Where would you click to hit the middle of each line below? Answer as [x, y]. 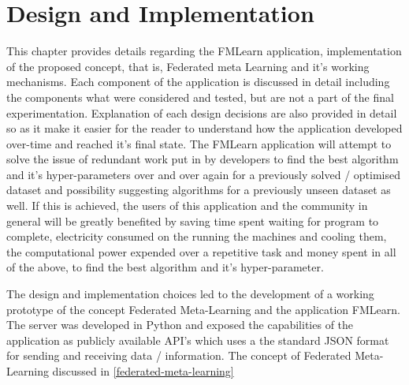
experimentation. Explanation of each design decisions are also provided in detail [202, 112]
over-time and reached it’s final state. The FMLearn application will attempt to [199, 143]
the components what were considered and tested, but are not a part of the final [200, 97]
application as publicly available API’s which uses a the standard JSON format [198, 340]
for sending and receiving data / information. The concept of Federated [179, 355]
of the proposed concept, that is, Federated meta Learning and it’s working [188, 66]
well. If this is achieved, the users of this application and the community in [187, 206]
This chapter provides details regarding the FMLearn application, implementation [204, 51]
